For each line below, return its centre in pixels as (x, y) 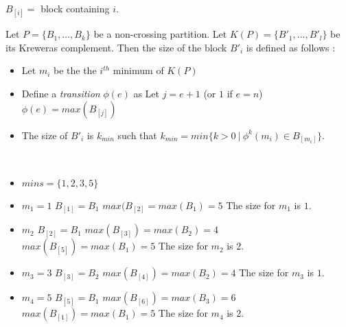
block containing (75, 8)
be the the (75, 70)
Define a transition (61, 93)
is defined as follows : (291, 47)
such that (137, 135)
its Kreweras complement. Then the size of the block (116, 47)
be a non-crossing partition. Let (160, 34)
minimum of (138, 70)
